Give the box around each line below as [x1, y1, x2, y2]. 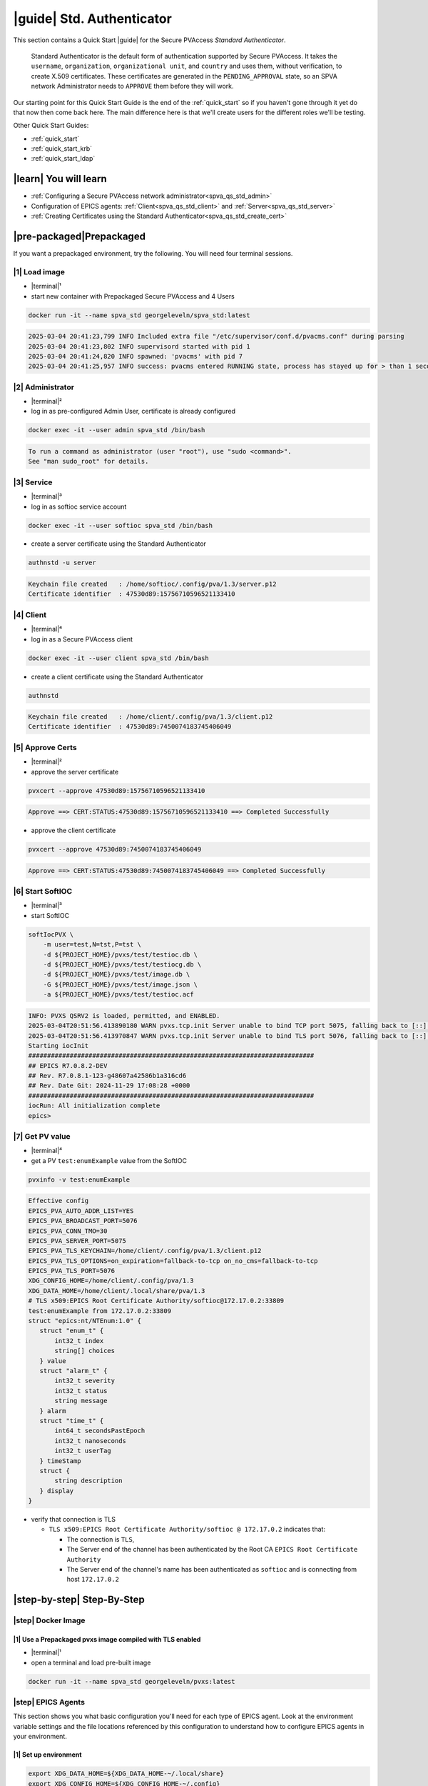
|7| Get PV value [13, 1132, 71, 1142]
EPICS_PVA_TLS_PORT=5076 [28, 1267, 116, 1275]
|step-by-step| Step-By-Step [13, 1594, 146, 1606]
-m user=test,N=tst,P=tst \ [43, 940, 142, 949]
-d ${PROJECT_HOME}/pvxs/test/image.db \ [43, 970, 190, 979]
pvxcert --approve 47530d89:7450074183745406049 [28, 845, 202, 854]
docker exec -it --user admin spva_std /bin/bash [28, 426, 205, 434]
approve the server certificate [31, 767, 119, 776]
